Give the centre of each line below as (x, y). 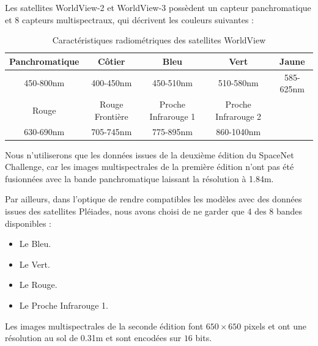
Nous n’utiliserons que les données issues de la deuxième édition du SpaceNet (150, 154)
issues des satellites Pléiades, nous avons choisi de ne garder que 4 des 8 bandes (154, 211)
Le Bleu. (35, 244)
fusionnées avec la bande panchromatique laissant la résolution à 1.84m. (139, 178)
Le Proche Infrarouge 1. (64, 305)
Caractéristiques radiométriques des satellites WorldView (159, 40)
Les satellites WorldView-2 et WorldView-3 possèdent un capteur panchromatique (158, 7)
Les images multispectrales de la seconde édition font (104, 326)
